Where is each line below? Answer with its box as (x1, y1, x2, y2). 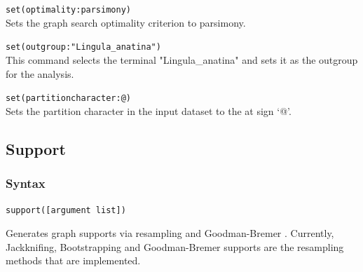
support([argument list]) (6, 205, 126, 216)
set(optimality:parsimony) (6, 5, 131, 15)
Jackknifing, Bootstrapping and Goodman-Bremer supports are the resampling (6, 239, 344, 254)
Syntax (6, 175, 46, 192)
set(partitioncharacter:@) (6, 93, 131, 104)
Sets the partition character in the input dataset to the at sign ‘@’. (6, 103, 292, 118)
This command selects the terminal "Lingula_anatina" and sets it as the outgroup (6, 52, 358, 67)
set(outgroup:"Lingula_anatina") (6, 42, 161, 53)
